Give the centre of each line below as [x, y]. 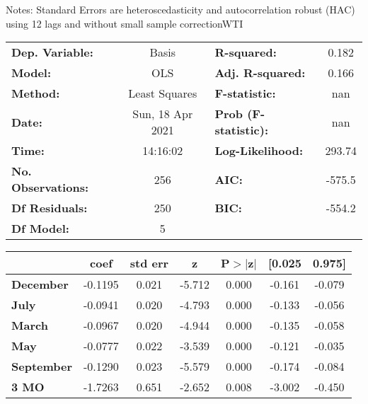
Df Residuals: [50, 208]
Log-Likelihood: [259, 151]
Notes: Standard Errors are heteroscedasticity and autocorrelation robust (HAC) [180, 9]
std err [149, 263]
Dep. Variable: [52, 52]
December [40, 284]
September [42, 367]
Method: [36, 93]
